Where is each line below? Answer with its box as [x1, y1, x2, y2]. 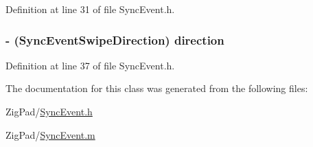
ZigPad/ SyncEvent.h [5, 104, 93, 118]
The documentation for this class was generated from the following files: [5, 81, 308, 95]
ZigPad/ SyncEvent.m [5, 127, 95, 142]
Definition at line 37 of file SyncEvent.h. [5, 58, 175, 72]
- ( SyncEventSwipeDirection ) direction [5, 31, 224, 48]
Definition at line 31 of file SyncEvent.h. [5, 2, 175, 16]
